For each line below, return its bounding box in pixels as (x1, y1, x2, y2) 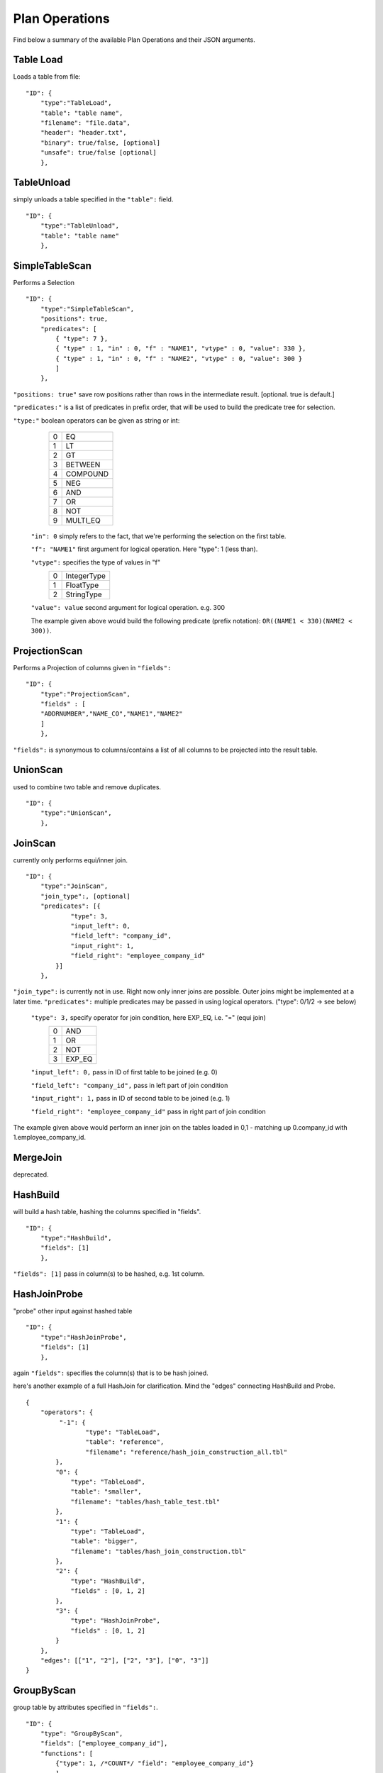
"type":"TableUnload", (40, 222, 120, 230)
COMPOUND (65, 469, 109, 479)
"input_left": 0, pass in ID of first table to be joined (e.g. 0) (30, 1068, 218, 1077)
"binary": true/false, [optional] (40, 138, 161, 147)
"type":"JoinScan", (40, 882, 109, 890)
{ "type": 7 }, (55, 334, 109, 343)
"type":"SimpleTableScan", (40, 305, 135, 313)
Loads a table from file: (13, 72, 81, 81)
